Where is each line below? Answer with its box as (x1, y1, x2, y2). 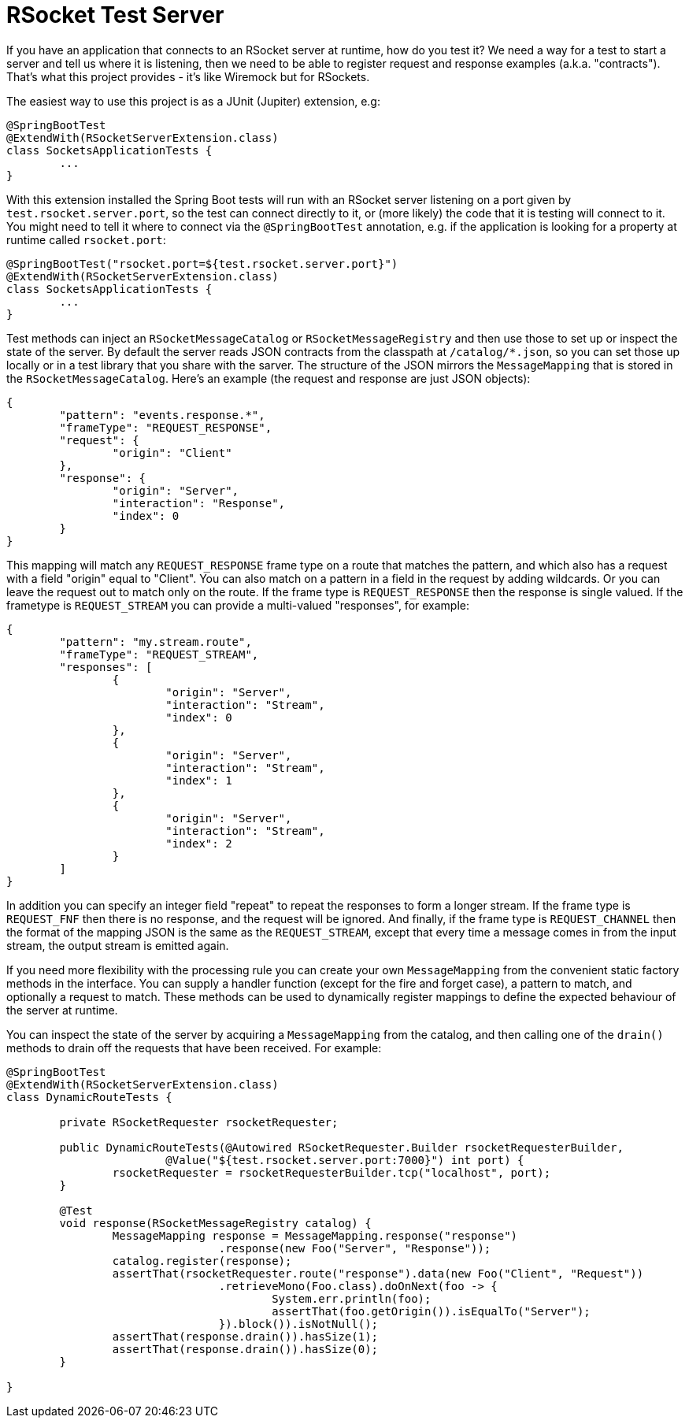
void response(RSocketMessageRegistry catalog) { (59, 1216, 372, 1229)
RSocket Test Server (6, 2, 224, 28)
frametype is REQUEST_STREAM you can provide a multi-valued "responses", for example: (6, 598, 470, 612)
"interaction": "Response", (112, 496, 286, 510)
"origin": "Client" (112, 446, 232, 459)
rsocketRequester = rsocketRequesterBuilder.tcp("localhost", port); (112, 1166, 551, 1179)
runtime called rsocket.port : (6, 232, 166, 247)
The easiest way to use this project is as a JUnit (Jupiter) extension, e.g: (6, 94, 380, 108)
